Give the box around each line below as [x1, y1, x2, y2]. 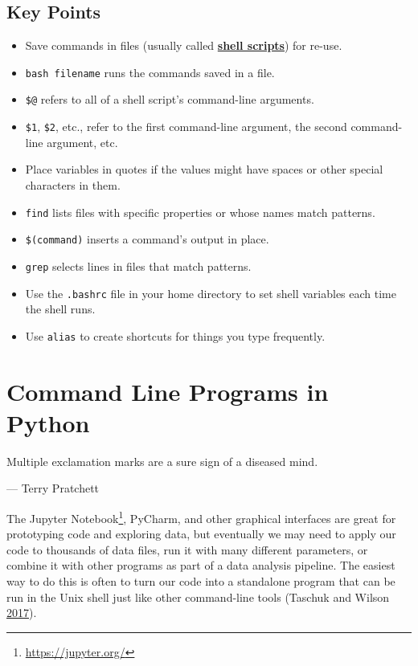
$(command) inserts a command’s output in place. [25, 231, 269, 247]
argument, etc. [47, 133, 118, 150]
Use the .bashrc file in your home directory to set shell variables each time [25, 284, 397, 301]
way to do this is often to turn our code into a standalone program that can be [6, 572, 395, 589]
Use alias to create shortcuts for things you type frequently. [25, 327, 326, 344]
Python [6, 406, 90, 439]
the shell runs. [25, 300, 96, 317]
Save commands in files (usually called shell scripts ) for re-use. [25, 37, 342, 54]
